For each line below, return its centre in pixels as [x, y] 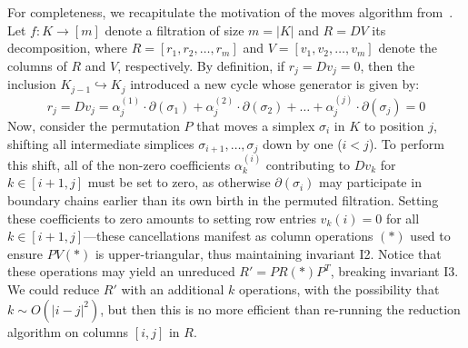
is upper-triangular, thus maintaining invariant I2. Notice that [268, 253]
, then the [388, 65]
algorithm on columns [68, 331]
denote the [408, 48]
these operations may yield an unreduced [121, 271]
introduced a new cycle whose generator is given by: [275, 84]
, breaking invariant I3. [394, 271]
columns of [37, 65]
